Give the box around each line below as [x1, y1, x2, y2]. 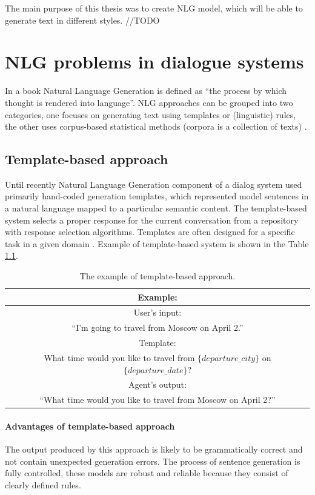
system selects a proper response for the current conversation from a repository [5, 213, 299, 226]
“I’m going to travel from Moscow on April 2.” [71, 321, 244, 334]
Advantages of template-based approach [5, 419, 175, 432]
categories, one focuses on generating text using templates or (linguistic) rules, [5, 108, 296, 121]
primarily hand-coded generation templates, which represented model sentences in [5, 190, 309, 202]
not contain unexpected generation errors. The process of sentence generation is [5, 454, 300, 467]
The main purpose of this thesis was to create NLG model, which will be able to [5, 2, 303, 14]
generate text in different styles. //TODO [5, 13, 160, 26]
